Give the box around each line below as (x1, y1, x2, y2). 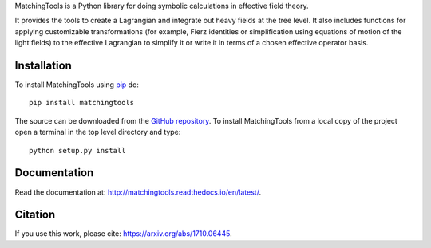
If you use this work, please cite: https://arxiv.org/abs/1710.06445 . (14, 229, 232, 238)
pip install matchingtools (29, 98, 135, 108)
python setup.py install (29, 146, 126, 155)
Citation (14, 208, 56, 222)
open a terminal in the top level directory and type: (14, 128, 181, 137)
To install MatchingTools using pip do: (14, 80, 140, 89)
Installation (14, 58, 72, 72)
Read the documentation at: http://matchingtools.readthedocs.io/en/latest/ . (14, 187, 262, 197)
